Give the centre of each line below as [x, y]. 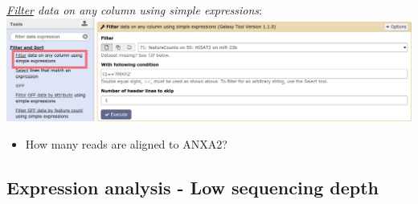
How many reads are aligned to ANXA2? [126, 143]
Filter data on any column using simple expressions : [135, 10]
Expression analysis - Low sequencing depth [193, 187]
